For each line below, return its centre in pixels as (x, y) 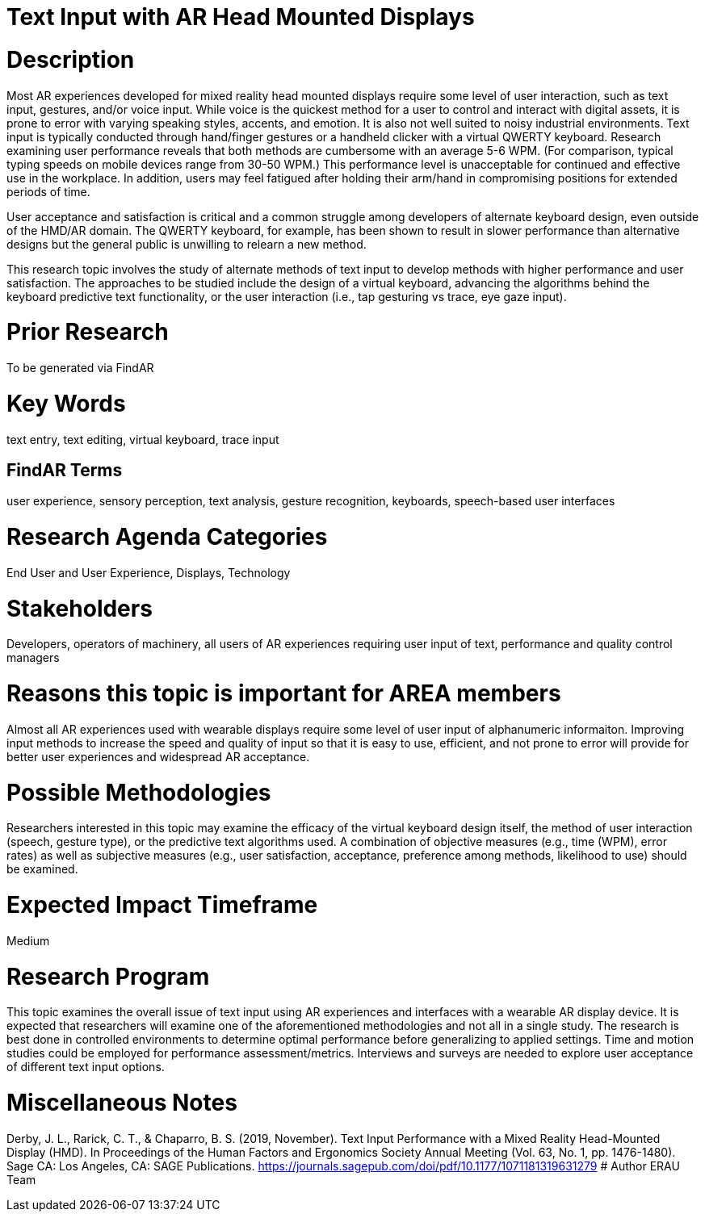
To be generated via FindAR (80, 368)
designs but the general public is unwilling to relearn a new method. (187, 244)
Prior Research (88, 332)
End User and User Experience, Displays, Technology (149, 572)
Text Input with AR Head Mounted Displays (241, 17)
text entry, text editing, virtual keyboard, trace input (143, 439)
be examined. (42, 869)
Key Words (66, 403)
